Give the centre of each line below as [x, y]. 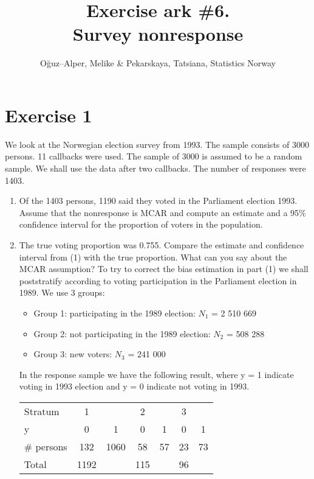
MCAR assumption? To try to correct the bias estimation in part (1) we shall [164, 269]
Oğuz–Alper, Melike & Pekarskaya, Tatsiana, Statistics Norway [158, 63]
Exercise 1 [49, 115]
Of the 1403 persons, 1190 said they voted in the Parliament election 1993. [158, 201]
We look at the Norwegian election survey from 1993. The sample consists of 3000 [157, 144]
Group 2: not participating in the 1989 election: [122, 333]
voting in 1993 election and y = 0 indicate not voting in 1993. [134, 386]
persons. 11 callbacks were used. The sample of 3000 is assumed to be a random [154, 156]
